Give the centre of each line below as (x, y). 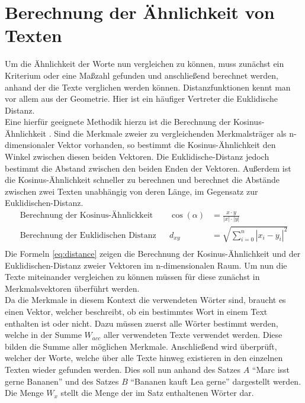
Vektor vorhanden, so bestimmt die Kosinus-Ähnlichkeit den (166, 145)
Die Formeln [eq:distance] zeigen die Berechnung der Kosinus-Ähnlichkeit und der (153, 253)
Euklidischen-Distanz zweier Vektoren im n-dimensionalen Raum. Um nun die (146, 265)
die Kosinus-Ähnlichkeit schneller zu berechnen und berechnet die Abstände (142, 180)
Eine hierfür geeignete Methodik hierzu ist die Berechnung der (118, 122)
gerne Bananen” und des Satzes (62, 381)
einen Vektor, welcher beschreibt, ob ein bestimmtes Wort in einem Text (136, 311)
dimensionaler (30, 145)
